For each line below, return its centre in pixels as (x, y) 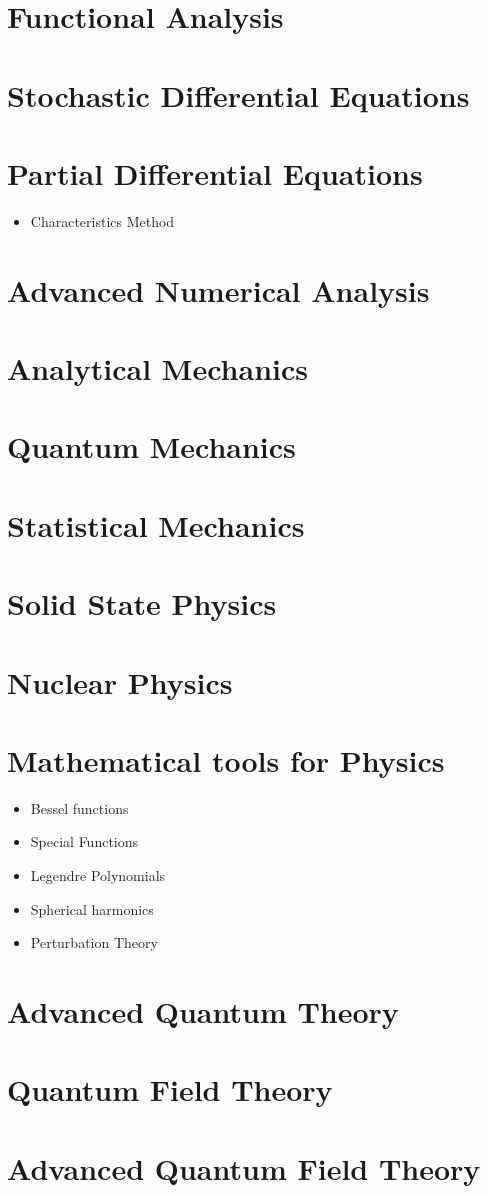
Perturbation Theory (94, 942)
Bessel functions (79, 807)
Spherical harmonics (92, 908)
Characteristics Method (102, 220)
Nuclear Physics (120, 681)
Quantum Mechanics (151, 446)
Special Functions (84, 841)
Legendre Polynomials (98, 875)
